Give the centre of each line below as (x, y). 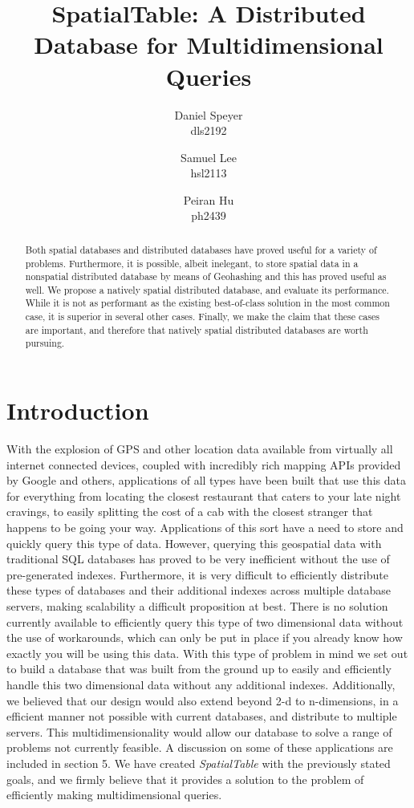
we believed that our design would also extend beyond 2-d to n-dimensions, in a (203, 700)
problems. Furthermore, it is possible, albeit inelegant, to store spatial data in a (192, 263)
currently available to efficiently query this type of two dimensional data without (205, 621)
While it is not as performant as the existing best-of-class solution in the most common (207, 303)
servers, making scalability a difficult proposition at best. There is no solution (197, 605)
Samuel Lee (209, 157)
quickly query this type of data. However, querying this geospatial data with (194, 543)
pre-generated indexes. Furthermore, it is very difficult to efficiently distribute (197, 574)
